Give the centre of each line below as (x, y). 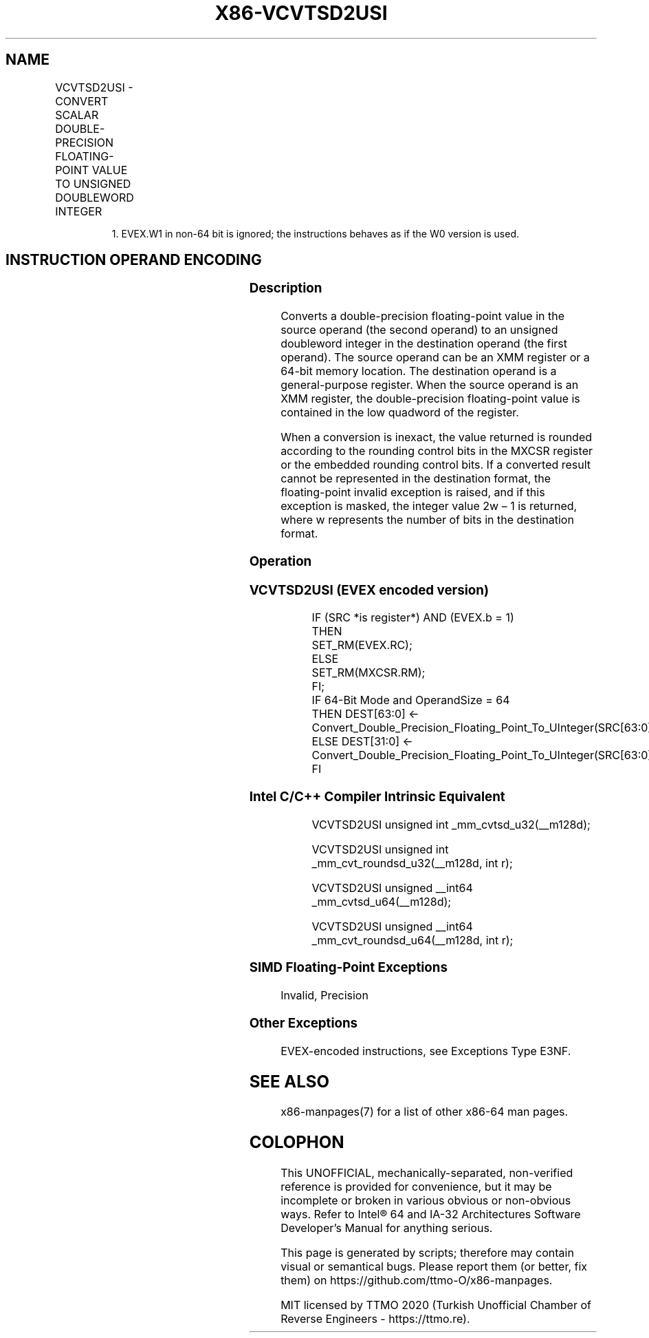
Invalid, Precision (324, 996)
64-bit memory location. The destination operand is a (419, 371)
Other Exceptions (304, 1023)
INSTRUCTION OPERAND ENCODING (134, 260)
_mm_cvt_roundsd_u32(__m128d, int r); (412, 863)
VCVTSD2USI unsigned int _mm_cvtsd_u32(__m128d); (451, 824)
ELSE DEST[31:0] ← (362, 742)
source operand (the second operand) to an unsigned (419, 330)
